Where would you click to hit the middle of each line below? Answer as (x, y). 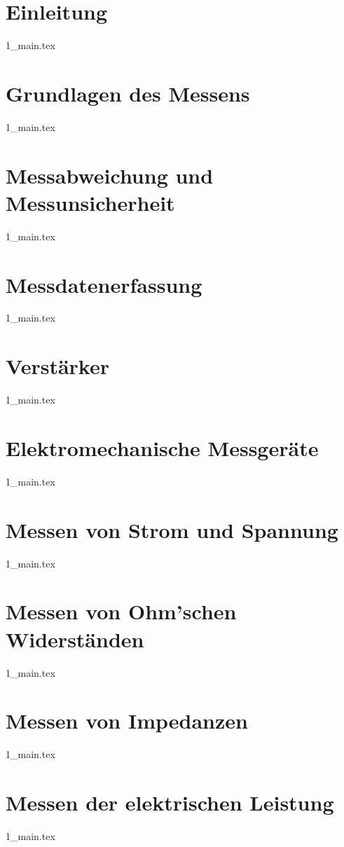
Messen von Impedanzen (127, 721)
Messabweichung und (110, 175)
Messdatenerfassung (104, 284)
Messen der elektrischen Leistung (170, 803)
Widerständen (75, 639)
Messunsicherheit (90, 202)
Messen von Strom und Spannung (172, 529)
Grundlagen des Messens (128, 93)
